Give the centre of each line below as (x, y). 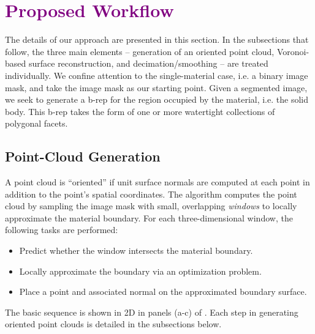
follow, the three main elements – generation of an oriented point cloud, (140, 51)
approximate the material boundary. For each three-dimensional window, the (149, 217)
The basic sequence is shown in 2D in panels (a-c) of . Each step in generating (152, 312)
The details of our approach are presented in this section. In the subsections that (157, 39)
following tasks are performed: (62, 230)
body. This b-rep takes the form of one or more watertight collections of (140, 111)
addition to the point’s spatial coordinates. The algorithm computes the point (151, 194)
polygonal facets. (36, 123)
